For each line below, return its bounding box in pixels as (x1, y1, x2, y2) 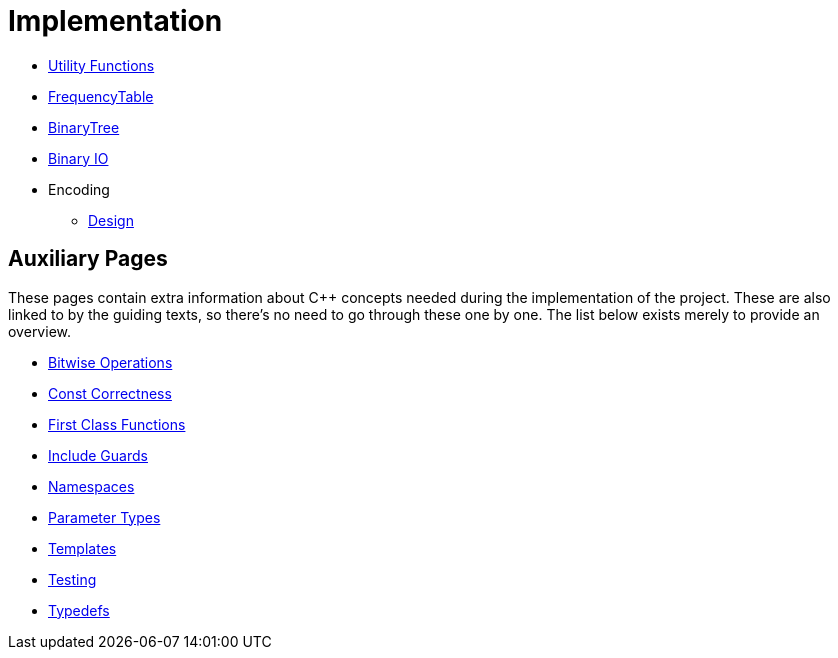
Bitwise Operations (48, 353, 173, 371)
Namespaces (48, 477, 135, 495)
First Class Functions (48, 415, 186, 433)
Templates (48, 539, 117, 557)
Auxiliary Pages (8, 246, 168, 272)
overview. (8, 322, 71, 340)
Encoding (48, 180, 110, 198)
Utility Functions (48, 56, 155, 74)
